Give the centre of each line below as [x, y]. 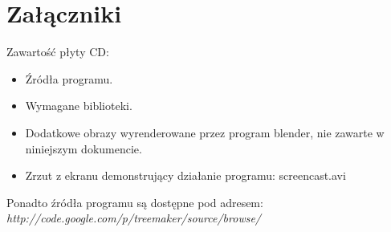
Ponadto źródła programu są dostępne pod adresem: [135, 202]
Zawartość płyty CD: [58, 52]
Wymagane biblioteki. [79, 106]
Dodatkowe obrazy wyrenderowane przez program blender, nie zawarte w [205, 132]
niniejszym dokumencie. [83, 148]
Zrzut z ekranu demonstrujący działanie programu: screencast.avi [185, 175]
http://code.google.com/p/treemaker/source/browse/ [134, 218]
